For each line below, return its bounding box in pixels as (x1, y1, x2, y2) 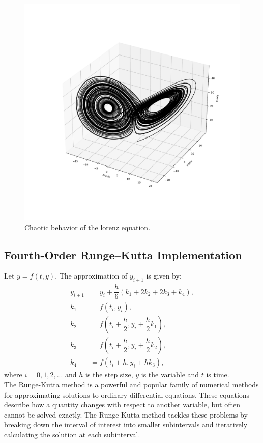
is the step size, (85, 369, 133, 380)
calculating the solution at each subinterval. (4, 429, 140, 439)
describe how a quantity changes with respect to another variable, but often (4, 399, 240, 410)
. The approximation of (55, 270, 128, 281)
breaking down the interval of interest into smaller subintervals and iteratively (4, 419, 248, 430)
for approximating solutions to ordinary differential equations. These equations (4, 389, 250, 400)
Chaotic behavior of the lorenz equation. (24, 222, 151, 232)
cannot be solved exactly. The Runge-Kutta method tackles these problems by (4, 409, 248, 420)
